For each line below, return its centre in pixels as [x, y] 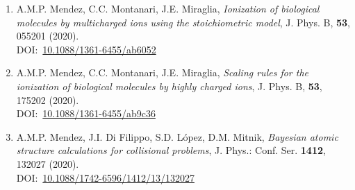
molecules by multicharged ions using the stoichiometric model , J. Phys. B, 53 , [183, 22]
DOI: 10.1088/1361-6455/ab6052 [86, 49]
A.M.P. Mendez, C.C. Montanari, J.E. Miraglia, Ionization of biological [168, 8]
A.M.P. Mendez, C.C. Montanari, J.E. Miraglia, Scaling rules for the [163, 72]
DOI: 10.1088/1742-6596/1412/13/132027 [105, 177]
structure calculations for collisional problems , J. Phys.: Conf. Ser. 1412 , [171, 150]
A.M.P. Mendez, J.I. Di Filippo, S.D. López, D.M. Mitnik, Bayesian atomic [177, 136]
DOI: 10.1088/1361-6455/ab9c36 [86, 113]
